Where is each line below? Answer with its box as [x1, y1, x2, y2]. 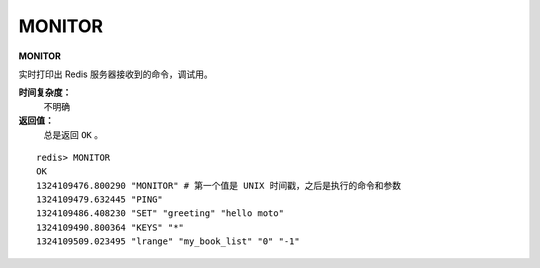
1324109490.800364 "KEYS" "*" [36, 221, 185, 233]
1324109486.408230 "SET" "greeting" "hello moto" [36, 208, 285, 219]
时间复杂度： [18, 86, 72, 99]
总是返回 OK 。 [43, 128, 104, 140]
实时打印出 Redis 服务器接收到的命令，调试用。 [18, 68, 214, 80]
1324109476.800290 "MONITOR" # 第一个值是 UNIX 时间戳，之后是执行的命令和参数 [36, 180, 402, 191]
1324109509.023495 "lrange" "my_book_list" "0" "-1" [36, 236, 300, 247]
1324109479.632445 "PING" [36, 194, 164, 205]
